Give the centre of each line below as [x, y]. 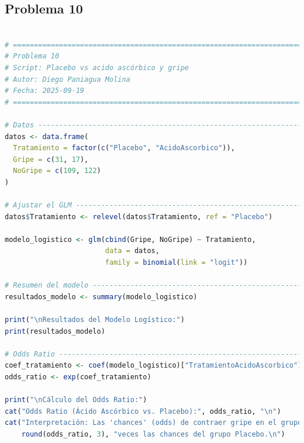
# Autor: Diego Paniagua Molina [68, 79]
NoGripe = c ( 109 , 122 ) [57, 171]
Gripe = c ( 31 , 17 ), [51, 159]
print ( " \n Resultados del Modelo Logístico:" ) [95, 320]
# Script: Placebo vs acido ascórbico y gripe [97, 68]
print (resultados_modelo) [55, 331]
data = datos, [132, 251]
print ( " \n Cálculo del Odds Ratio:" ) [76, 400]
